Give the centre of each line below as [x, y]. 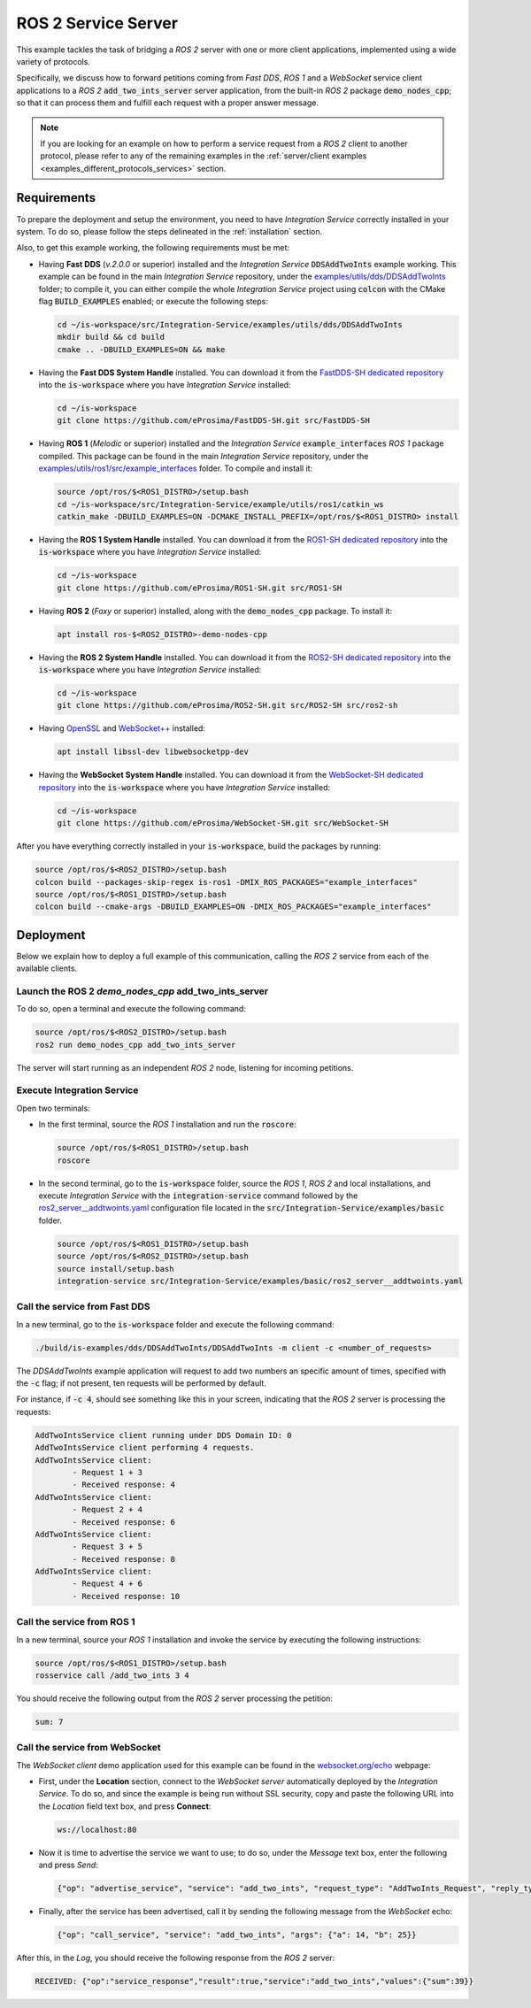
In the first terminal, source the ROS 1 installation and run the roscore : [167, 1125]
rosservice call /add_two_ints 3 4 [112, 1675]
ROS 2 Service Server [97, 23]
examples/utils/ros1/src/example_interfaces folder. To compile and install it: [176, 468]
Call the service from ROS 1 [76, 1622]
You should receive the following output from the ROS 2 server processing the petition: [175, 1698]
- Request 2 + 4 [108, 1510]
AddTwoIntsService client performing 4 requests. [145, 1448]
